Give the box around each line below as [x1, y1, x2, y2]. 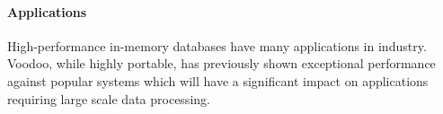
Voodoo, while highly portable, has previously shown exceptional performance [7, 54, 436, 73]
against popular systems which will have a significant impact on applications [7, 71, 429, 90]
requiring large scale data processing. [7, 89, 210, 108]
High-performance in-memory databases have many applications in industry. [7, 36, 427, 55]
